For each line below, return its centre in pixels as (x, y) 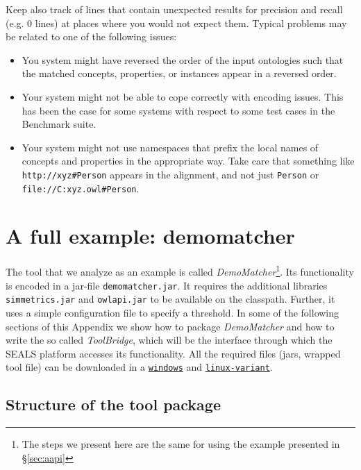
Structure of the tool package (113, 404)
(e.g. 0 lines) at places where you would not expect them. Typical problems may (176, 23)
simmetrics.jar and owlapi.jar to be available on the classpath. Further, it (170, 299)
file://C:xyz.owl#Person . (81, 188)
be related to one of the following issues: (91, 36)
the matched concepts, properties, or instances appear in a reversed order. (179, 73)
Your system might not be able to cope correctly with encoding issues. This (183, 96)
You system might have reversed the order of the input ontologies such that (183, 59)
